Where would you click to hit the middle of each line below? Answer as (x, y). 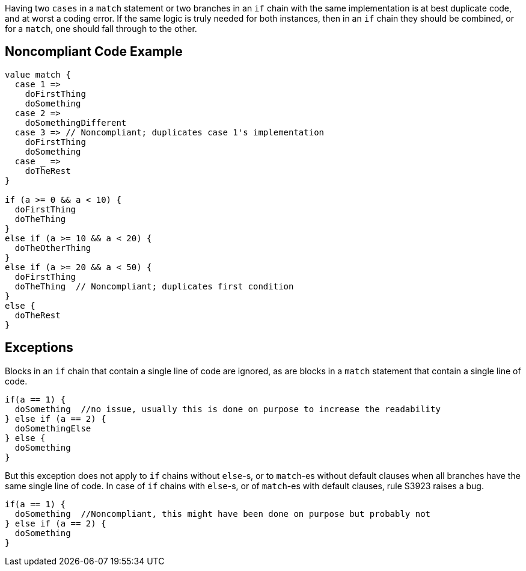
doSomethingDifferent (76, 122)
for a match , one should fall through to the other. (101, 29)
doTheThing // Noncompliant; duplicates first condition (154, 286)
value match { (38, 74)
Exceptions (39, 348)
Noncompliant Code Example (94, 52)
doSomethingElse (53, 428)
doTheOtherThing (53, 248)
